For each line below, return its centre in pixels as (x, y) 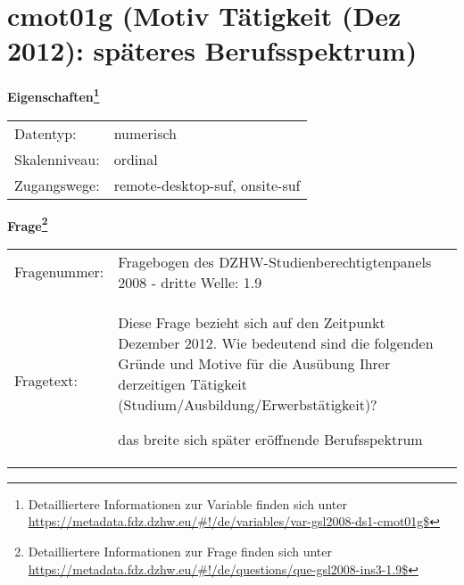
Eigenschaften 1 (54, 95)
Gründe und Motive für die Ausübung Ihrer (254, 363)
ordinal (136, 159)
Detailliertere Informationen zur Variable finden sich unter (187, 503)
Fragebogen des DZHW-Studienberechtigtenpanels (275, 261)
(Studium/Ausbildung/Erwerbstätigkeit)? (248, 404)
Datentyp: (46, 133)
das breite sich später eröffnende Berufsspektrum (270, 439)
